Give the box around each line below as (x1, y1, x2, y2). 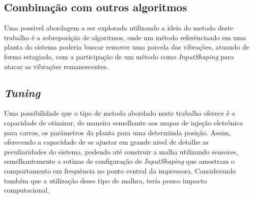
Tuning (4, 85, 40, 100)
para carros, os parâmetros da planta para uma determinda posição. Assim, (4, 127, 231, 137)
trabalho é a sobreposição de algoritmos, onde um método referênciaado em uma (4, 32, 247, 42)
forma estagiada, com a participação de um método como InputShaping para (4, 51, 234, 61)
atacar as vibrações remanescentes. (4, 61, 109, 71)
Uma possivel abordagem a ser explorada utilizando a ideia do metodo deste (4, 23, 233, 33)
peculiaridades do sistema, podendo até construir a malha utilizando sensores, (4, 146, 238, 156)
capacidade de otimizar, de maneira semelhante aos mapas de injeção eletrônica (4, 117, 243, 127)
